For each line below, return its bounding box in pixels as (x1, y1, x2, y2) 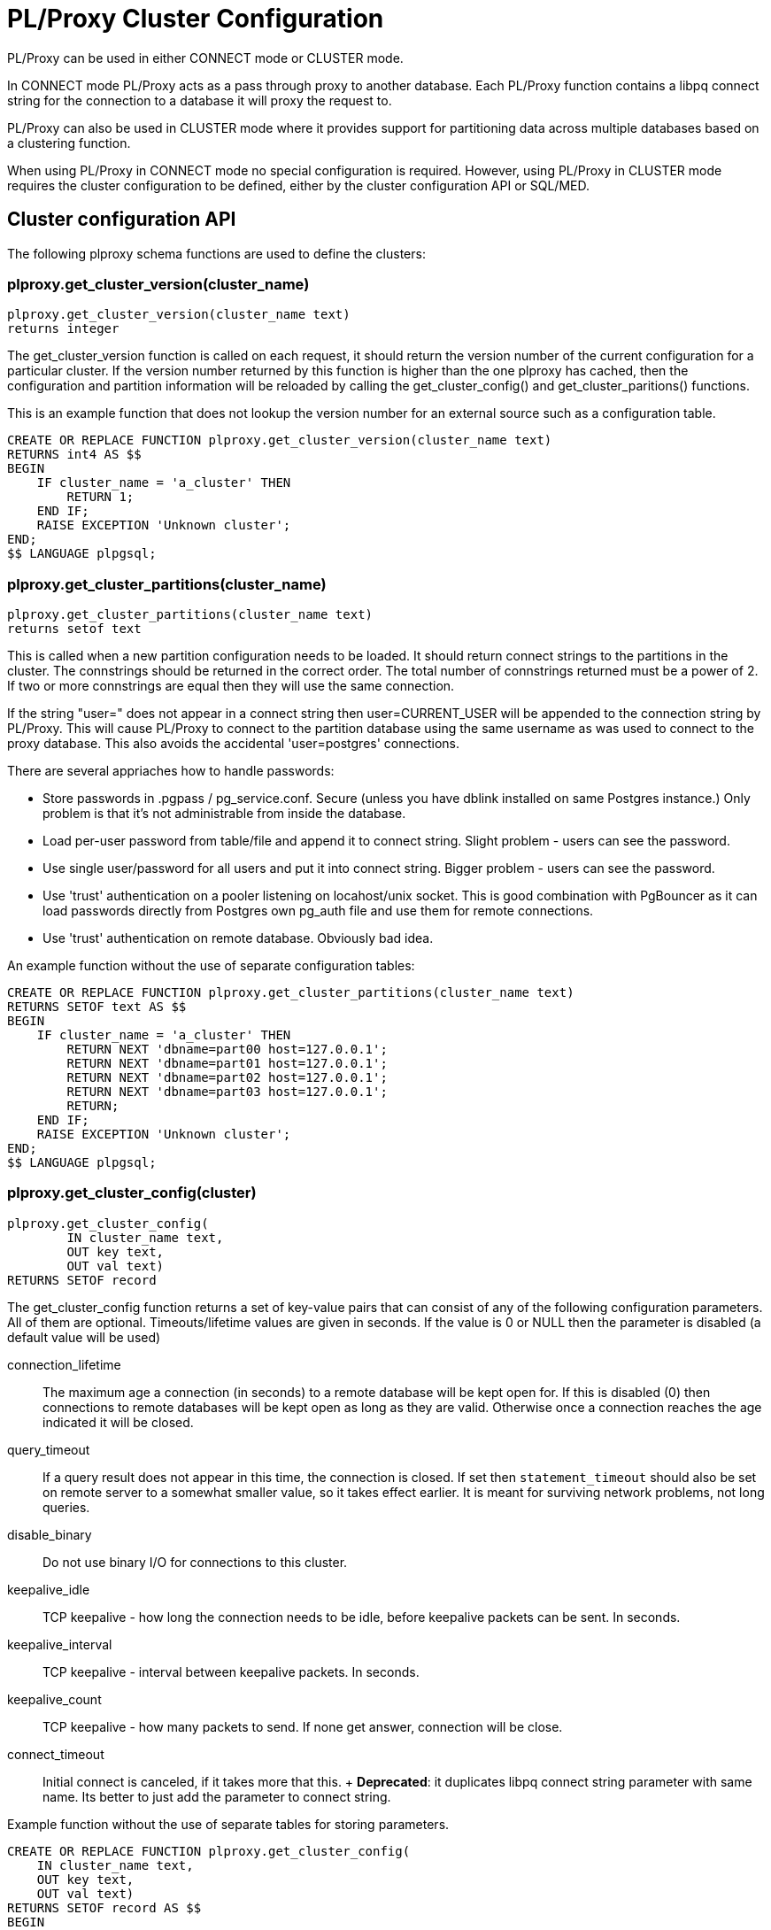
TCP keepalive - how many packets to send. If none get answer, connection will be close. (42, 1718, 563, 1734)
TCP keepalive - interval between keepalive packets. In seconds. (42, 1664, 420, 1679)
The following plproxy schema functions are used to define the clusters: (7, 245, 426, 261)
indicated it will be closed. (42, 1414, 194, 1430)
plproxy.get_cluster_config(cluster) (7, 1184, 257, 1202)
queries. (42, 1499, 90, 1515)
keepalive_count (7, 1691, 102, 1707)
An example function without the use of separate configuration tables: (7, 958, 415, 974)
